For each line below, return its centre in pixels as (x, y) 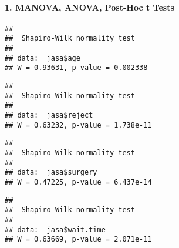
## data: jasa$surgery (51, 172)
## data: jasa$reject (49, 115)
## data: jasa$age (43, 58)
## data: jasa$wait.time (55, 229)
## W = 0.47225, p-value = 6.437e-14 (78, 182)
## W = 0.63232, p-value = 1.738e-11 (78, 125)
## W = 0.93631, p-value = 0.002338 (76, 68)
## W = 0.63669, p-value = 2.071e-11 (78, 239)
